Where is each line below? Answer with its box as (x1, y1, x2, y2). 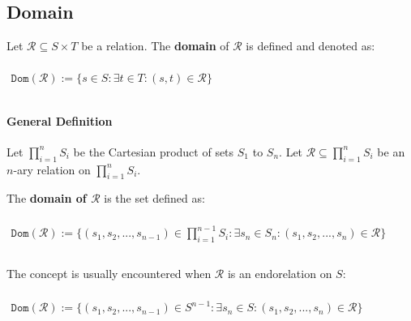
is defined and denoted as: (246, 37, 375, 54)
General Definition (6, 112, 113, 129)
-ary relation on (13, 160, 91, 178)
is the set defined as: (104, 190, 205, 207)
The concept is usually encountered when (6, 265, 212, 282)
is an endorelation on (227, 265, 332, 282)
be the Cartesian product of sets (73, 143, 234, 160)
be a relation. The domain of (81, 37, 229, 54)
